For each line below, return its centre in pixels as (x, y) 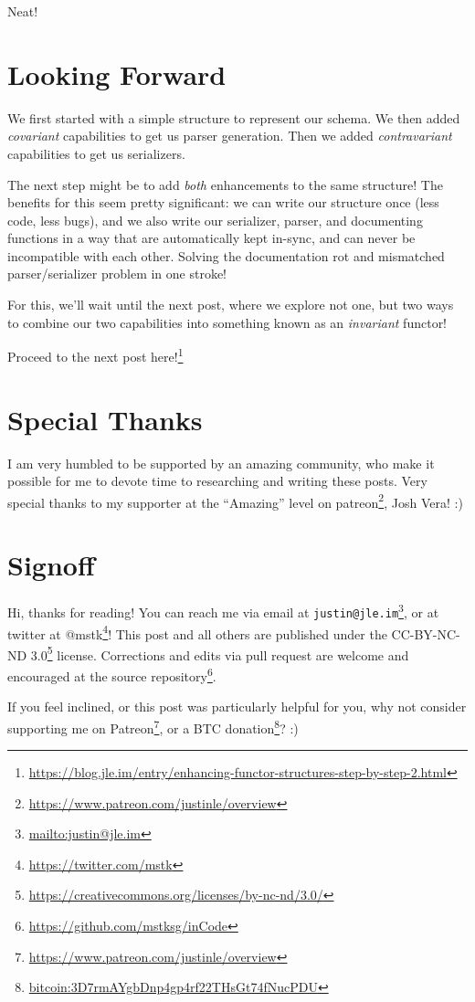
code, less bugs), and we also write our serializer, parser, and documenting (215, 220)
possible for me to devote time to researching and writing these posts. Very (217, 481)
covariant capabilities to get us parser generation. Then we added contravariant (230, 136)
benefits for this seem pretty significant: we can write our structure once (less (223, 202)
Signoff (51, 565)
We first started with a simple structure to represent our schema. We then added (234, 117)
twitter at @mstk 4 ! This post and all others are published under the (197, 632)
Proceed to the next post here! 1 (95, 355)
